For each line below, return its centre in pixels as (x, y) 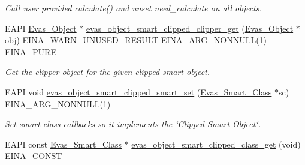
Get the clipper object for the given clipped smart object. (108, 72)
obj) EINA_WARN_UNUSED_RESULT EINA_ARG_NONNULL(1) (136, 40)
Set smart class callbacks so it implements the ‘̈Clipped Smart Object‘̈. (133, 124)
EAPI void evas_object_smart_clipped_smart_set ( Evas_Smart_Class (138, 91)
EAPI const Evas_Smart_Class (63, 144)
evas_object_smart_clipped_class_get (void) (216, 144)
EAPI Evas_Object (41, 28)
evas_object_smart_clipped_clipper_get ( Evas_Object (190, 28)
